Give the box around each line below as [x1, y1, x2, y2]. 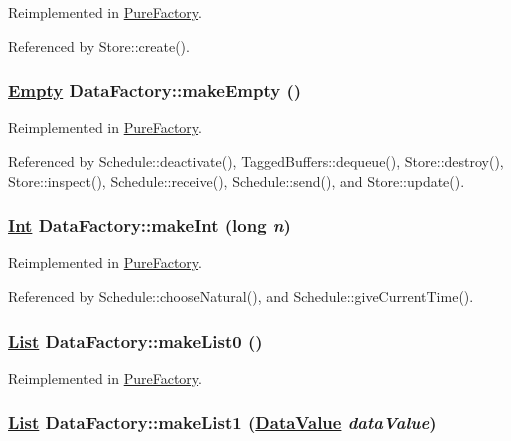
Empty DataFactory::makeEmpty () [8, 78, 302, 103]
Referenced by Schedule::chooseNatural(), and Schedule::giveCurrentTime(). [8, 286, 474, 306]
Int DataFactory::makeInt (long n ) [8, 213, 291, 238]
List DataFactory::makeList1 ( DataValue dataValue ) [8, 410, 437, 435]
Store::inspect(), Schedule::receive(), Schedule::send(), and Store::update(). [8, 170, 465, 191]
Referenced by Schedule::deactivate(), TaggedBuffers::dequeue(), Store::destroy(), [8, 151, 504, 171]
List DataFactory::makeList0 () [8, 328, 263, 353]
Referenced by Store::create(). [8, 35, 190, 56]
